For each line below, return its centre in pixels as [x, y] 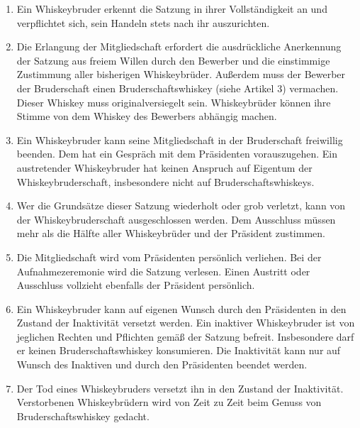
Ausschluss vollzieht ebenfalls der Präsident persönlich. [136, 285]
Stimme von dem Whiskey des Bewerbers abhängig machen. [147, 116]
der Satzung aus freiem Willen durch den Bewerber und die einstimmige [173, 60]
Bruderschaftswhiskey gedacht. [83, 416]
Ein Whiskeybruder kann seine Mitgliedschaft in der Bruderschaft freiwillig [180, 139]
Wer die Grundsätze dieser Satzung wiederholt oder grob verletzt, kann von [181, 205]
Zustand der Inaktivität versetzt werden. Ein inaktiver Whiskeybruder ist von [186, 323]
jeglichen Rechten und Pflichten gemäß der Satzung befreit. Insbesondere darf [185, 336]
